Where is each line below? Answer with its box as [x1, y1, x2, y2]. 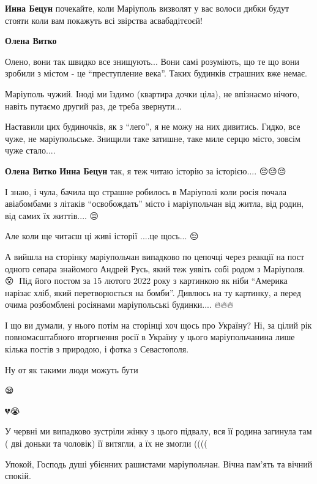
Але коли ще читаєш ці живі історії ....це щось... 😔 [5, 229, 199, 242]
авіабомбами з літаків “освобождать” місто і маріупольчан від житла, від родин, [5, 197, 304, 210]
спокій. [5, 469, 31, 482]
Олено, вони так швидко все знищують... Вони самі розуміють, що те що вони [5, 54, 299, 67]
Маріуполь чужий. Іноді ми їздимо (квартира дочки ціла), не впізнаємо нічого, [5, 87, 300, 100]
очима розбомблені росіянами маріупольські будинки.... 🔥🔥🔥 [5, 298, 234, 311]
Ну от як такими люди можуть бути [5, 363, 138, 376]
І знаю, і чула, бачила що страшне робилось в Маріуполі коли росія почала [5, 185, 286, 198]
